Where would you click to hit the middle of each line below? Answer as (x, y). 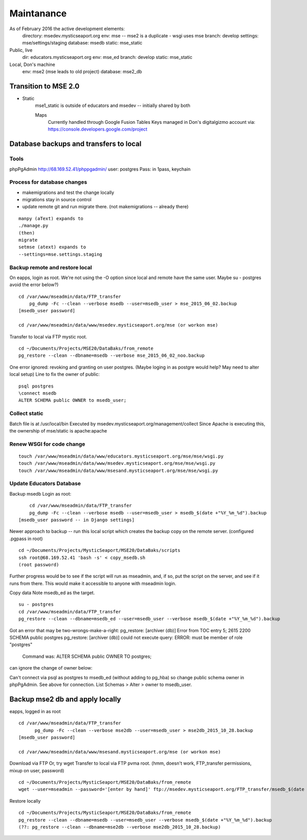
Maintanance (38, 13)
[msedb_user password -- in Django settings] (77, 520)
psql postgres (36, 386)
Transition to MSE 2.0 (45, 86)
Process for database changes (48, 182)
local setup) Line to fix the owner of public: (54, 374)
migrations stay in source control (57, 200)
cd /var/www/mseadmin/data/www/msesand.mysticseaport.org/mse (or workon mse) (120, 752)
